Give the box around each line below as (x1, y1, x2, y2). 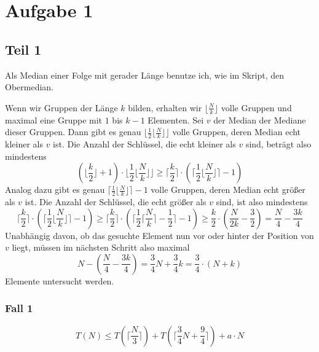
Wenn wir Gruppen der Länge (5, 101, 118, 114)
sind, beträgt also (245, 138, 312, 151)
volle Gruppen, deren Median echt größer (151, 183, 305, 196)
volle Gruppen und (221, 101, 292, 114)
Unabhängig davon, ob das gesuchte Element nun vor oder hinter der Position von (5, 229, 314, 241)
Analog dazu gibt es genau (5, 183, 105, 196)
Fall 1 (5, 300, 33, 316)
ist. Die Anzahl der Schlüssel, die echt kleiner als (53, 138, 236, 151)
